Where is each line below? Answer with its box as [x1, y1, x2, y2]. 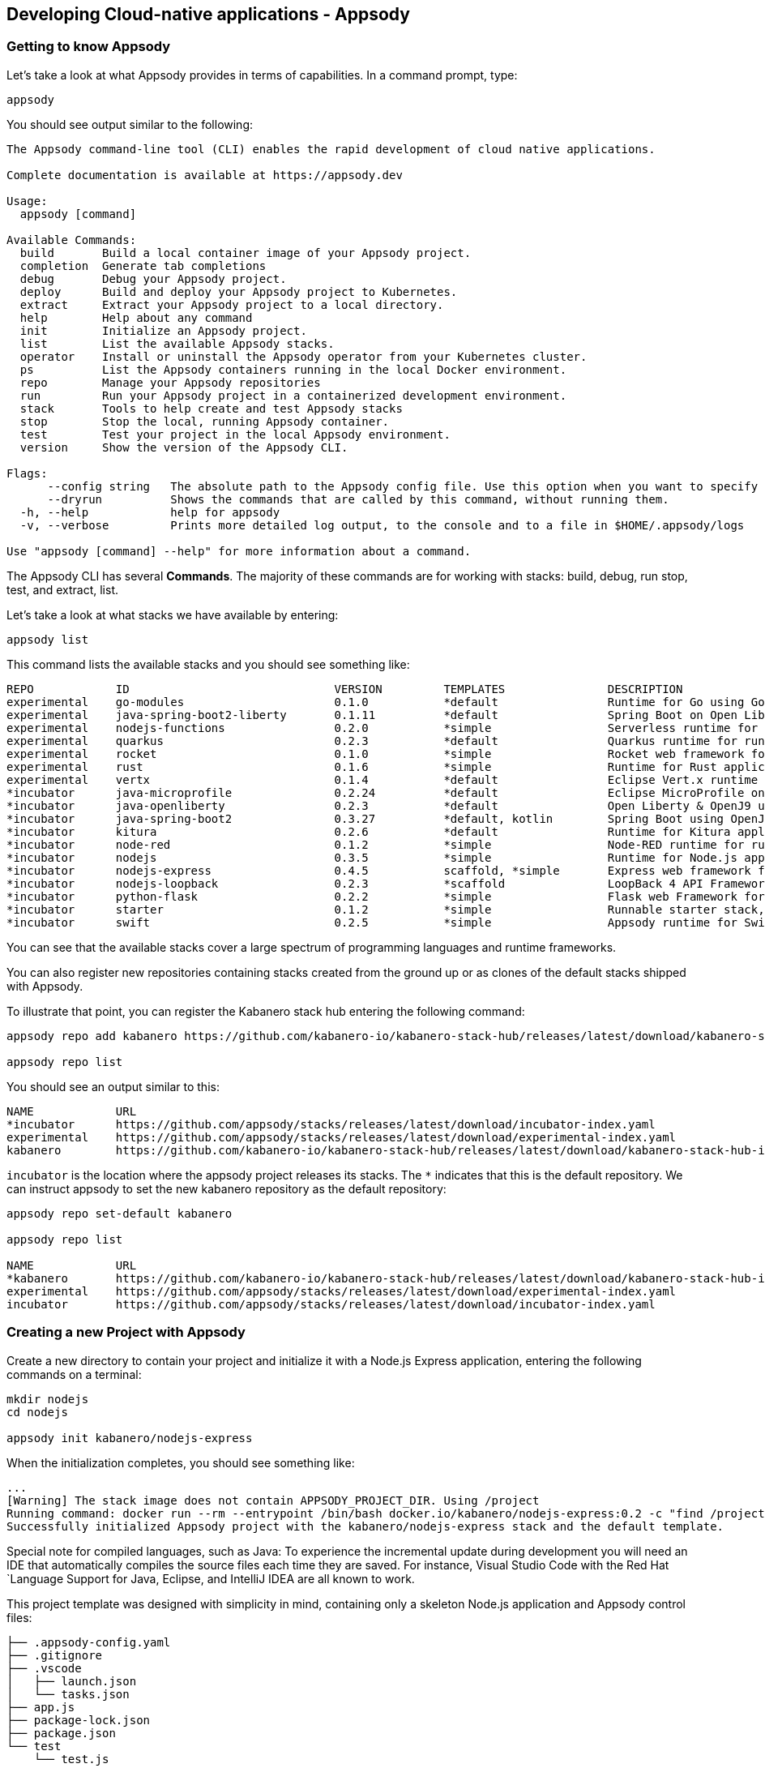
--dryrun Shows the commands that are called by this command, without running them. [47, 492, 669, 506]
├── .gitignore [6, 1648, 103, 1662]
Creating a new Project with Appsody [6, 1324, 246, 1341]
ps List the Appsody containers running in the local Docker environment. [19, 362, 567, 376]
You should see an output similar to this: [6, 1079, 220, 1094]
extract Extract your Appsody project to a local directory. [19, 298, 444, 311]
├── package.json [6, 1726, 116, 1740]
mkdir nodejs [6, 1392, 89, 1406]
